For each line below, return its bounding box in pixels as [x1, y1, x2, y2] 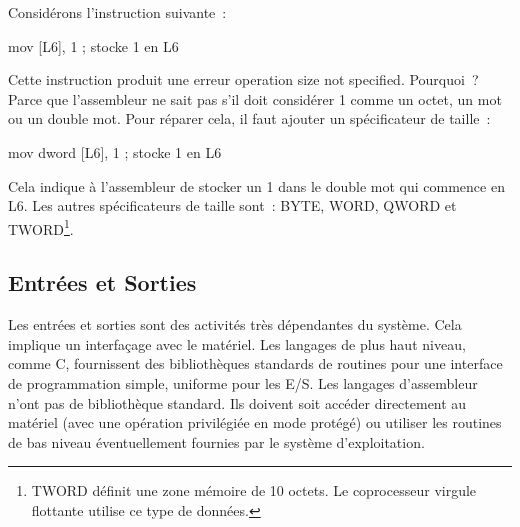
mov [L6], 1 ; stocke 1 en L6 [8, 35, 179, 56]
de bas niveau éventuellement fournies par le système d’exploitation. [8, 431, 425, 452]
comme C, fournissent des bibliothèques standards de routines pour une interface [8, 353, 503, 374]
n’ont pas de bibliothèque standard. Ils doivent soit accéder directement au [8, 392, 467, 413]
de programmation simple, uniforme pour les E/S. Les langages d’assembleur [8, 372, 478, 393]
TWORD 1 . [8, 215, 74, 239]
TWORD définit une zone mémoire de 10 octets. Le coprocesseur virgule [31, 480, 477, 501]
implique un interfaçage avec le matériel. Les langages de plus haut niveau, [8, 333, 466, 354]
